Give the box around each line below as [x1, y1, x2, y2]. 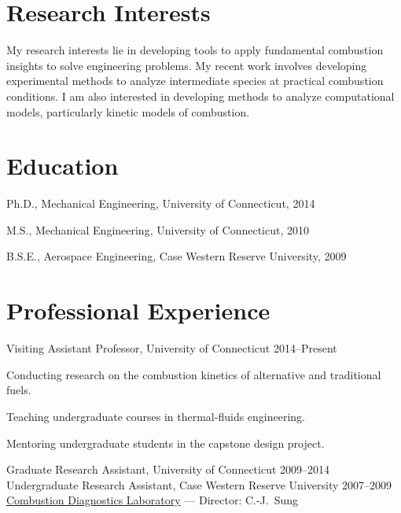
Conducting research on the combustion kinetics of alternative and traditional [6, 366, 381, 382]
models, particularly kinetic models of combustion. [6, 103, 250, 120]
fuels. [6, 382, 31, 398]
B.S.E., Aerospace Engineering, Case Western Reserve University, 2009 [6, 248, 347, 264]
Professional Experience [6, 294, 270, 327]
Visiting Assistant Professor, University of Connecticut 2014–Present [6, 340, 337, 356]
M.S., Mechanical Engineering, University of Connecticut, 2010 [6, 221, 309, 238]
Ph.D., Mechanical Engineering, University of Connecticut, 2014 [6, 195, 315, 212]
